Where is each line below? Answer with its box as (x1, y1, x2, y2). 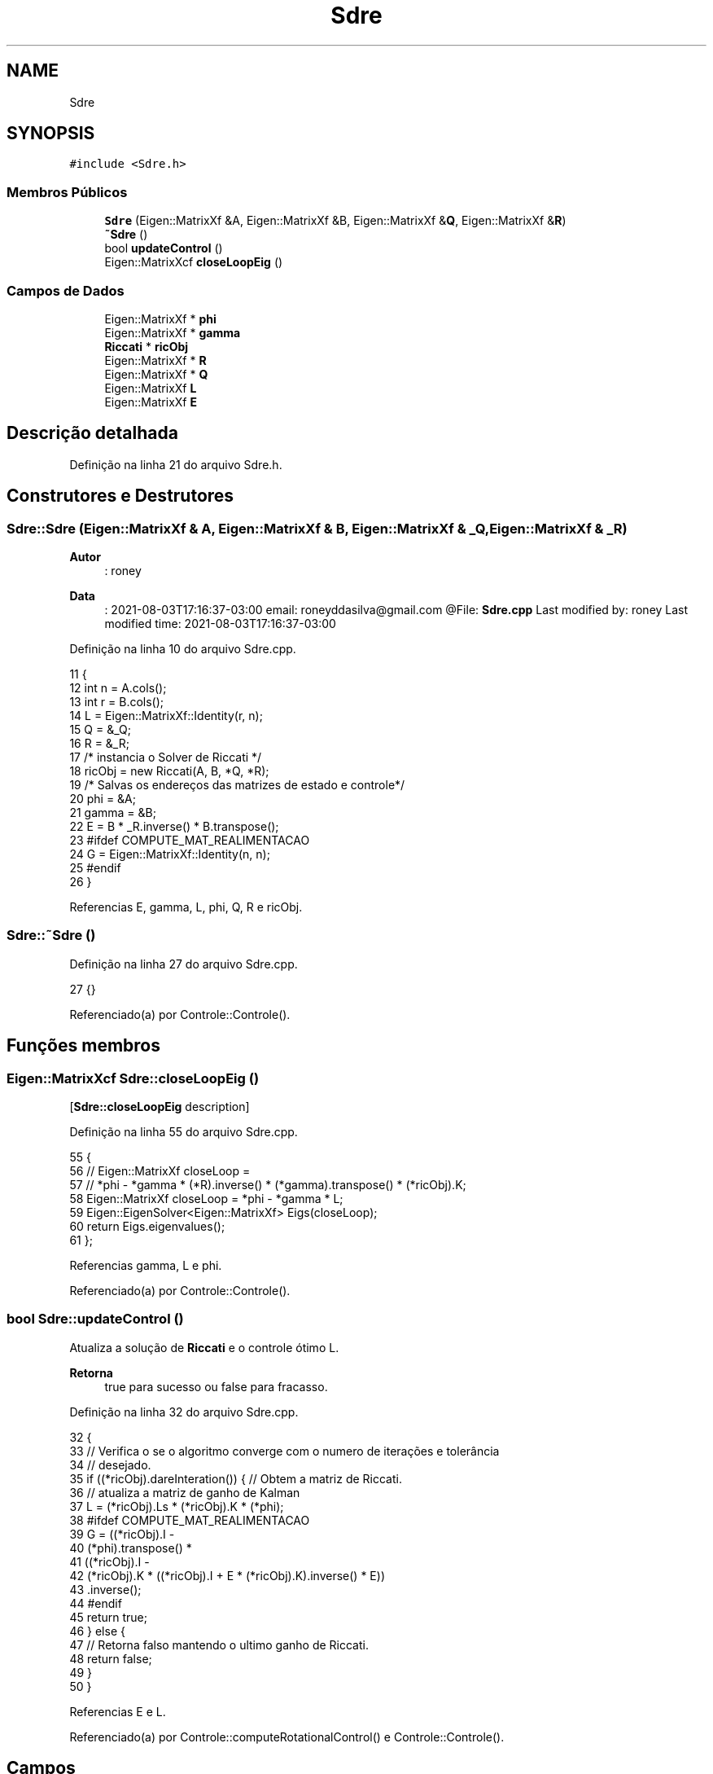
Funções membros (7, 1035, 160, 1056)
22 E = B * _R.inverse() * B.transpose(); (69, 819, 279, 833)
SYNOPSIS (7, 123, 95, 144)
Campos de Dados (7, 282, 125, 299)
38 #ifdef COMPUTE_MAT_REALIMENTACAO (69, 1513, 310, 1527)
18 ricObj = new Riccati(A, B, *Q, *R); (69, 764, 269, 778)
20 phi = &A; (69, 792, 136, 806)
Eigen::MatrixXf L (104, 380, 197, 395)
